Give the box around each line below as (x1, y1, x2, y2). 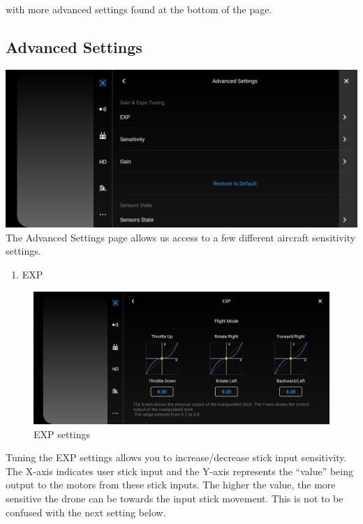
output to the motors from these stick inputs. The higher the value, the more (6, 477, 336, 492)
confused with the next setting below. (6, 504, 166, 519)
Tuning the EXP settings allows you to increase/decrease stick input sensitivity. (6, 450, 347, 465)
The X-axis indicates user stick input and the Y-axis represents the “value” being (6, 463, 354, 478)
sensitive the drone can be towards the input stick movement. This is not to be (6, 491, 343, 506)
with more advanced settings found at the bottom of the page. (6, 2, 272, 16)
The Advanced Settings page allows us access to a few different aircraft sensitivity (6, 230, 356, 244)
